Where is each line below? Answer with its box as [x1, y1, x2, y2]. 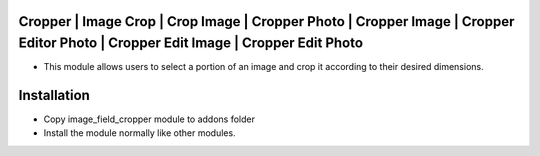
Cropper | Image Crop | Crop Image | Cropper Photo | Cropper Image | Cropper [18, 13, 515, 30]
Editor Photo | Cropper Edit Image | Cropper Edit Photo [18, 35, 364, 52]
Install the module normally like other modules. [43, 127, 236, 139]
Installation [18, 86, 90, 104]
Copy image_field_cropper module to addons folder [43, 113, 255, 125]
